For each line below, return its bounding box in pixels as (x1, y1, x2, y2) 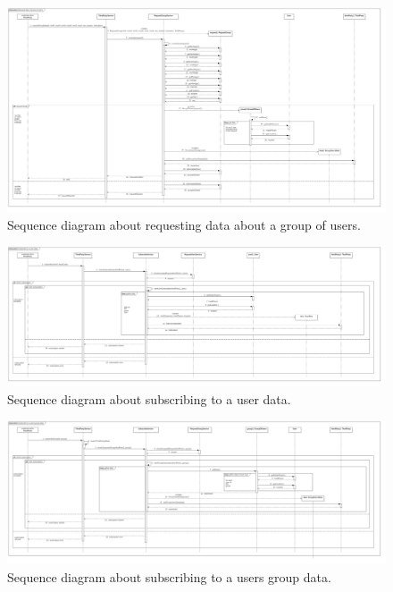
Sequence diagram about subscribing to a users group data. (7, 567, 331, 586)
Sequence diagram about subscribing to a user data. (7, 389, 291, 408)
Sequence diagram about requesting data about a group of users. (7, 215, 361, 233)
